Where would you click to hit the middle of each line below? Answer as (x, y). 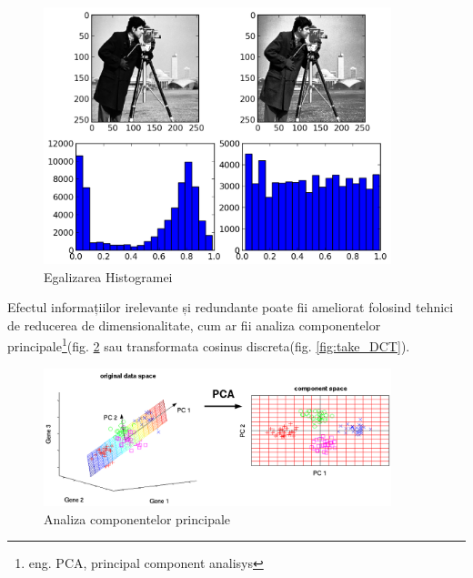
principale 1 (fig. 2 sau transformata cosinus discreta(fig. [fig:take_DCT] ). (209, 345)
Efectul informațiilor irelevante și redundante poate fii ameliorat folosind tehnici (231, 307)
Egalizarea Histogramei (108, 276)
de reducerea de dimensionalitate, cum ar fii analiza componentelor (194, 324)
